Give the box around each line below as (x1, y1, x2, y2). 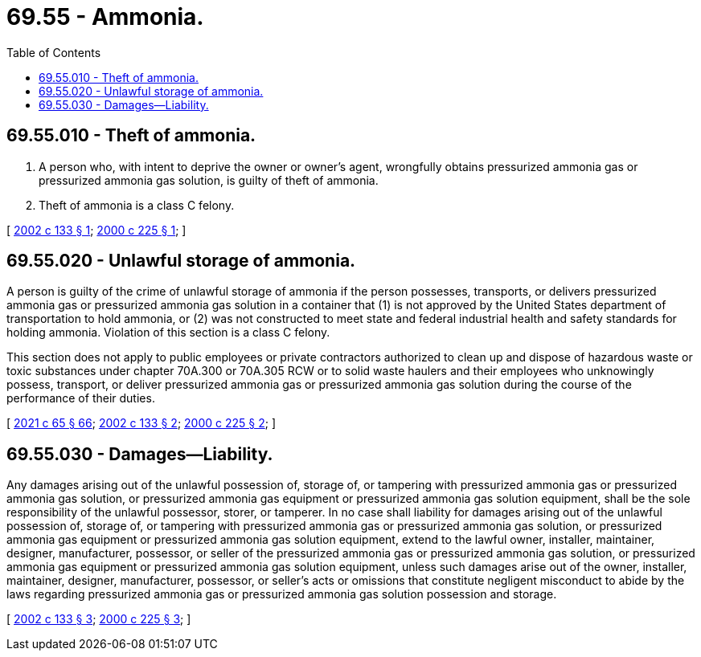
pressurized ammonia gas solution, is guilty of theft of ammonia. (39, 173, 379, 187)
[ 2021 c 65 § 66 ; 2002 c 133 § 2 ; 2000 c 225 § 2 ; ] (6, 416, 276, 431)
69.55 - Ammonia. (6, 3, 204, 31)
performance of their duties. (6, 391, 155, 406)
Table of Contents (6, 45, 101, 59)
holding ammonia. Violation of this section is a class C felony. (6, 325, 330, 340)
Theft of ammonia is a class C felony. (39, 198, 235, 212)
